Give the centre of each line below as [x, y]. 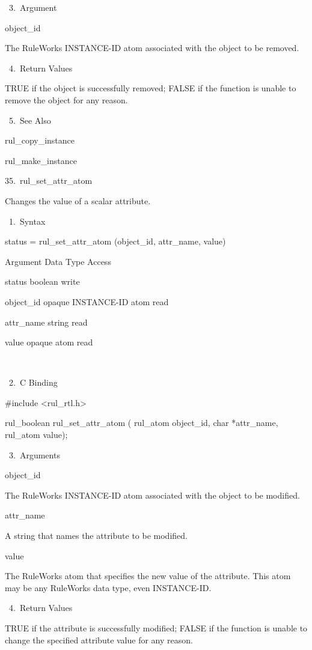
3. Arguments [34, 454]
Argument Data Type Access [58, 261]
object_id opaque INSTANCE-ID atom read [87, 301]
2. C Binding [33, 382]
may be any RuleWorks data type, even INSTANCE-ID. [108, 587]
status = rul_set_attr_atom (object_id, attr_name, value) [115, 241]
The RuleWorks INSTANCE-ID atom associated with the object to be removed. [152, 48]
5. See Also [30, 120]
